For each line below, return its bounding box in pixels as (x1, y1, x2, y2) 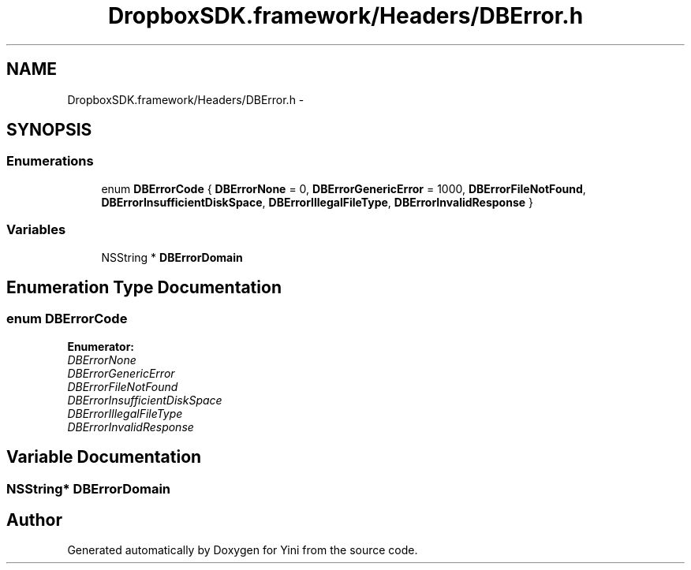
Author (6, 510, 62, 531)
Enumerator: (67, 339, 135, 353)
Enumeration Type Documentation (6, 277, 282, 297)
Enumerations (6, 153, 94, 170)
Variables (6, 222, 66, 238)
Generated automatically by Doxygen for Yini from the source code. (67, 543, 418, 557)
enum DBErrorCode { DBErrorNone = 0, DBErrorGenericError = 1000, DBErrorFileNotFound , (101, 181, 586, 196)
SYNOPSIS (6, 120, 92, 140)
